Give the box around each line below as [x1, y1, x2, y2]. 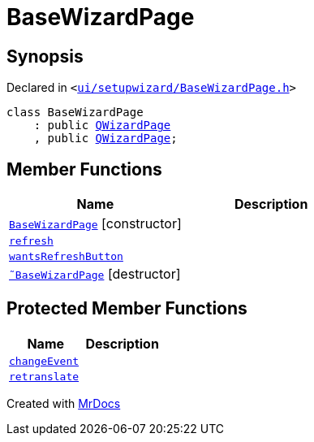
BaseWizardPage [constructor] [9, 215, 182, 232]
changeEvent [9, 354, 80, 367]
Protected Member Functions [6, 298, 247, 319]
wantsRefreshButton [9, 250, 123, 263]
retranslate [9, 370, 80, 383]
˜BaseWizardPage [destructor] [9, 266, 181, 283]
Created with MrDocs [6, 396, 121, 410]
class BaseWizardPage [6, 106, 144, 119]
